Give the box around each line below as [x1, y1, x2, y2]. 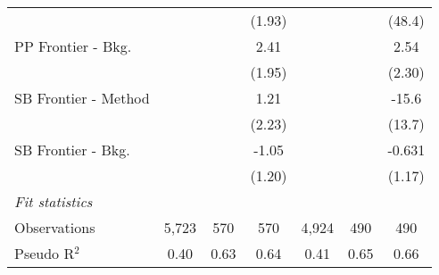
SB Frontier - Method [14, 87, 150, 108]
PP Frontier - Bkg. [14, 36, 132, 56]
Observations [14, 217, 95, 237]
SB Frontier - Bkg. [14, 139, 130, 160]
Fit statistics [14, 191, 93, 212]
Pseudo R [14, 243, 75, 263]
